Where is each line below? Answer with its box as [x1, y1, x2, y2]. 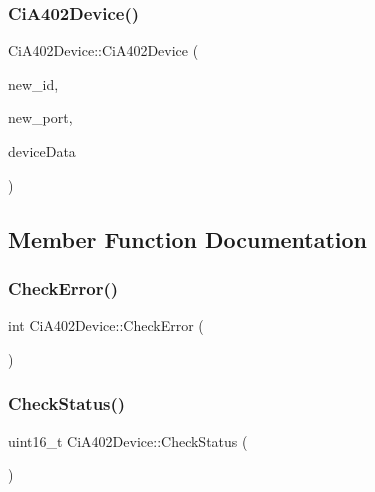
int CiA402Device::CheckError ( [8, 315, 204, 336]
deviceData [8, 141, 76, 161]
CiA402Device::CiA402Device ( [8, 40, 199, 61]
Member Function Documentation [8, 223, 368, 254]
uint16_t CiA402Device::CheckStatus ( [8, 430, 248, 451]
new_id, [8, 73, 59, 94]
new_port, [8, 107, 73, 128]
